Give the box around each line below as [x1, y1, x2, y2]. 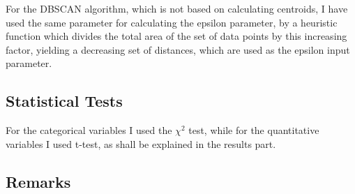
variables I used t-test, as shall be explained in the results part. [6, 136, 276, 151]
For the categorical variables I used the [6, 123, 172, 137]
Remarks [6, 170, 71, 192]
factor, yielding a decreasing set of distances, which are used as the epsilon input [6, 42, 350, 57]
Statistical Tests [6, 90, 123, 112]
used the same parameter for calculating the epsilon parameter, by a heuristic [6, 15, 338, 29]
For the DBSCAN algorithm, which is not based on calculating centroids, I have [6, 1, 348, 15]
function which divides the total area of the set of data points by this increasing [6, 29, 347, 43]
